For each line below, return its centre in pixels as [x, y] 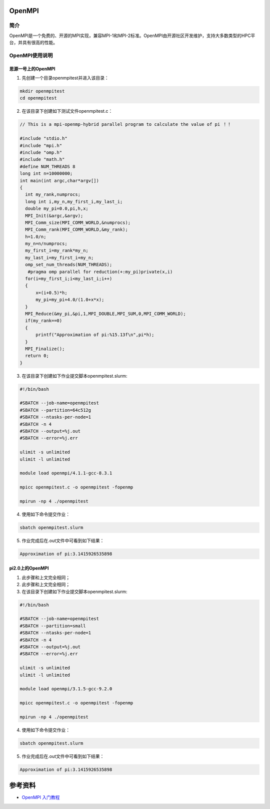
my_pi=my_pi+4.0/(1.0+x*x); [70, 300]
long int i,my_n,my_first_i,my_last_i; [74, 201]
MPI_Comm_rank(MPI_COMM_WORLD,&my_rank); [77, 230]
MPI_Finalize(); [45, 349]
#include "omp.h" [41, 153]
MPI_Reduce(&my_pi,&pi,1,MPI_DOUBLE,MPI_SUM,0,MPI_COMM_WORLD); [105, 314]
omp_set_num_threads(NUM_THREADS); [69, 265]
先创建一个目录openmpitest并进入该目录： [65, 78]
